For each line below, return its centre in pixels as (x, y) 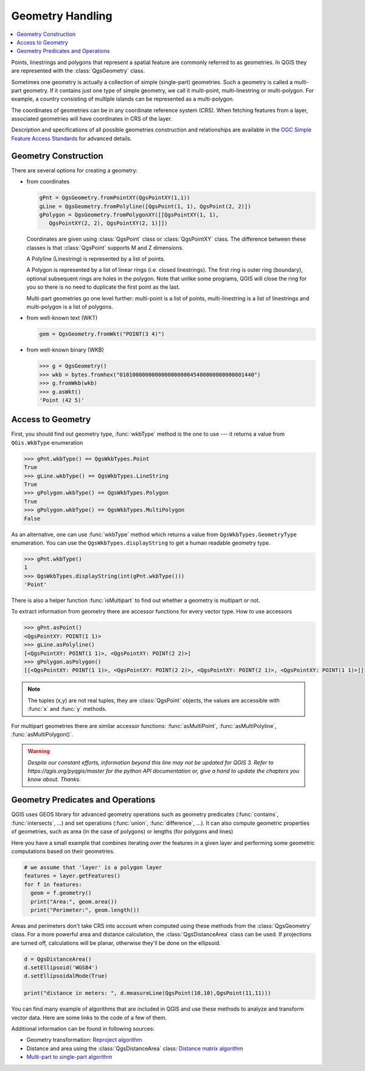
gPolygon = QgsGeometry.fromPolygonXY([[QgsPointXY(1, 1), (129, 214)
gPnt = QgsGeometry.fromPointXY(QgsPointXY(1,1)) (115, 198)
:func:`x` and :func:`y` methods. (67, 709)
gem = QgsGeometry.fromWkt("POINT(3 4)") (102, 334)
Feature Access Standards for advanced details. (71, 138)
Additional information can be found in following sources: (83, 1028)
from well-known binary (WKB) (65, 350)
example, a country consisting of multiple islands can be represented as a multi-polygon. (123, 99)
